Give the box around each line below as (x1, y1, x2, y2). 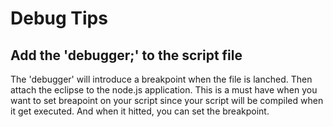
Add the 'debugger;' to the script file (10, 47, 243, 64)
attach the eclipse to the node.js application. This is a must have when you (10, 84, 318, 96)
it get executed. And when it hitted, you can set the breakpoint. (10, 105, 270, 117)
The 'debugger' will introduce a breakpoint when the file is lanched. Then (10, 73, 313, 85)
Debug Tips (10, 7, 108, 30)
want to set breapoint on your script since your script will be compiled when (10, 95, 324, 106)
